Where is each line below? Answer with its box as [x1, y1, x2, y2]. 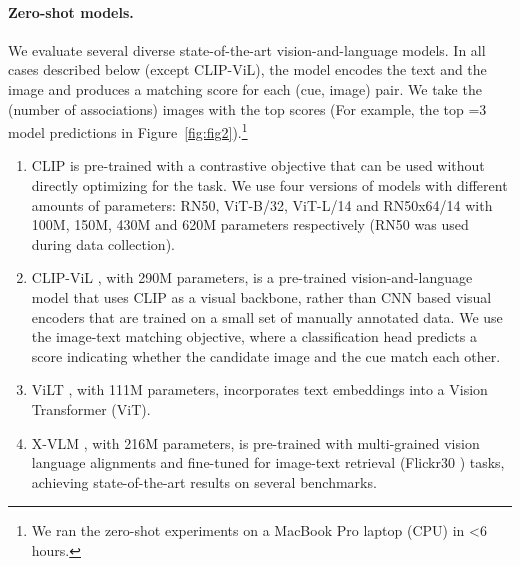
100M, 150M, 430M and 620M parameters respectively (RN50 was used [31, 214, 469, 235]
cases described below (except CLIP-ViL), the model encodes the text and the [8, 59, 487, 80]
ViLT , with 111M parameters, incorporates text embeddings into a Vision [31, 379, 488, 400]
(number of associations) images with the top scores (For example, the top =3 [8, 98, 487, 119]
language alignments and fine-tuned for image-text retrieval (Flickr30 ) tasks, [31, 452, 505, 473]
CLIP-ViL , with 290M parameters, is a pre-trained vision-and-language [31, 267, 473, 288]
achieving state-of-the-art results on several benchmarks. [31, 471, 377, 492]
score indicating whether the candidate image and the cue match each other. [31, 345, 501, 366]
